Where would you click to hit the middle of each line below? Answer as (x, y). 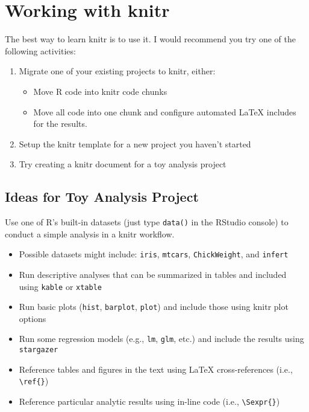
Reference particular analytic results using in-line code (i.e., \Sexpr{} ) (149, 401)
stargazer (39, 350)
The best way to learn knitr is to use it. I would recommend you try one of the (150, 39)
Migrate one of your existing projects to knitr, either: (117, 71)
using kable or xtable (60, 286)
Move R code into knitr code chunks (100, 91)
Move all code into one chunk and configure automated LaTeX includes (165, 111)
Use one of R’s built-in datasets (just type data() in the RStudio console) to (147, 222)
